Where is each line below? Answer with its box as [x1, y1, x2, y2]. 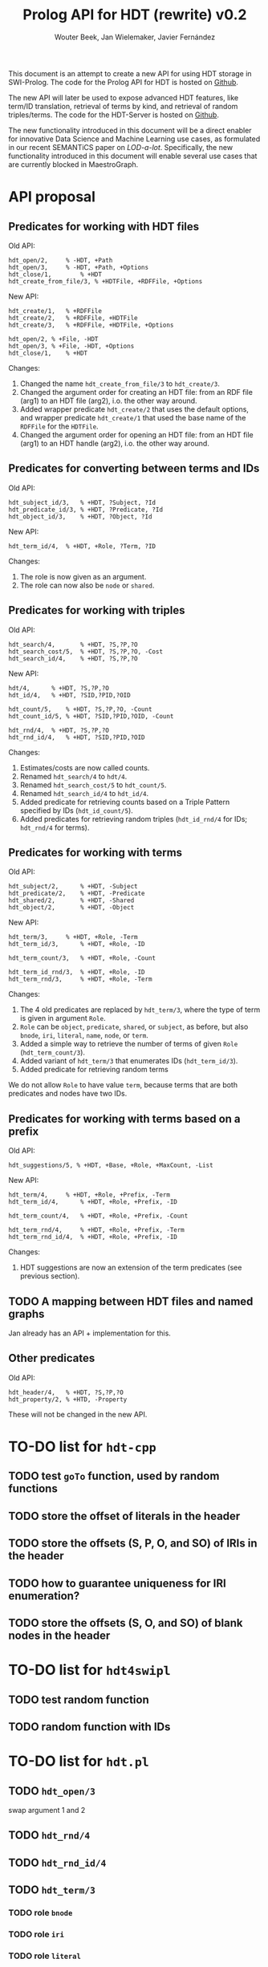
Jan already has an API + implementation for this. [8, 1328, 171, 1338]
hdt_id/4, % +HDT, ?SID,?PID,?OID [8, 691, 131, 699]
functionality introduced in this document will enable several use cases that [8, 151, 258, 161]
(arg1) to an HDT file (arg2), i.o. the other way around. [19, 396, 198, 405]
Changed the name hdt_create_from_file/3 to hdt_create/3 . [19, 379, 221, 388]
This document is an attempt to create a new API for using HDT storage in [8, 68, 252, 78]
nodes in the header [8, 1628, 111, 1642]
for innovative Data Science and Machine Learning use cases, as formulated [8, 134, 261, 144]
